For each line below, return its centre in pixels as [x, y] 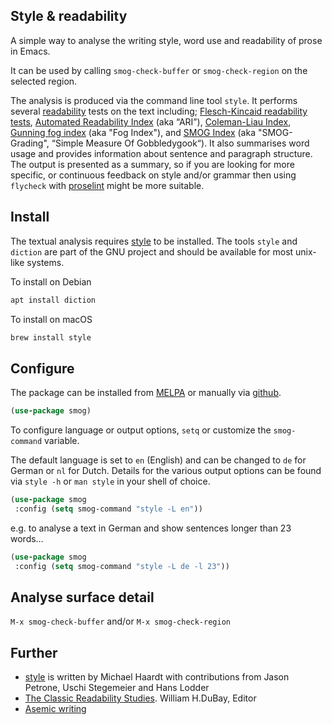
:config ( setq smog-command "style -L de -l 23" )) [122, 566]
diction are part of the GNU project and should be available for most [152, 251]
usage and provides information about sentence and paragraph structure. [161, 153]
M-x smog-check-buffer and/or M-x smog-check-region [120, 621]
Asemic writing [55, 709]
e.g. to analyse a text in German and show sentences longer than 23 [151, 528]
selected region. [44, 81]
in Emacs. [30, 51]
